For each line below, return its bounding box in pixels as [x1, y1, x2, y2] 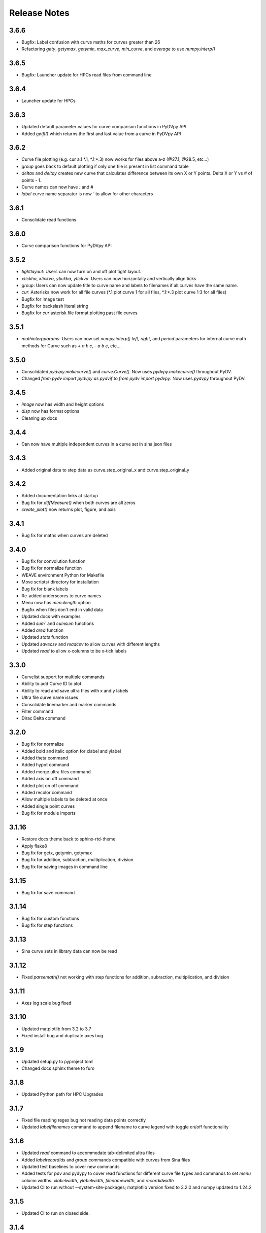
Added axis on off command [21, 776, 79, 782]
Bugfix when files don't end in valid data [21, 607, 103, 613]
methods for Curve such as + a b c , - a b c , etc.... [21, 343, 122, 349]
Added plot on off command [21, 782, 79, 789]
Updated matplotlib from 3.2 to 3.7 [21, 1026, 91, 1032]
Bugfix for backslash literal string [21, 303, 89, 309]
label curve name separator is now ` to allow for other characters [21, 191, 153, 197]
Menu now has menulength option [21, 600, 91, 606]
